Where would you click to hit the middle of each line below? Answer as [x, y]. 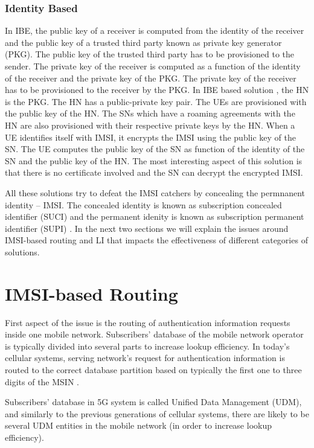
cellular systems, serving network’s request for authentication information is [145, 358]
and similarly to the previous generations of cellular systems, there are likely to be [157, 413]
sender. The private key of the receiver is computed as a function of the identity [153, 66]
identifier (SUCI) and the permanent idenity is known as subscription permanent [155, 216]
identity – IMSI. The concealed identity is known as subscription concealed [143, 204]
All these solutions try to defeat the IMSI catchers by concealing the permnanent [155, 192]
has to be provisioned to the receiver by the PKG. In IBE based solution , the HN [157, 90]
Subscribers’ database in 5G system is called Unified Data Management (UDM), [153, 402]
